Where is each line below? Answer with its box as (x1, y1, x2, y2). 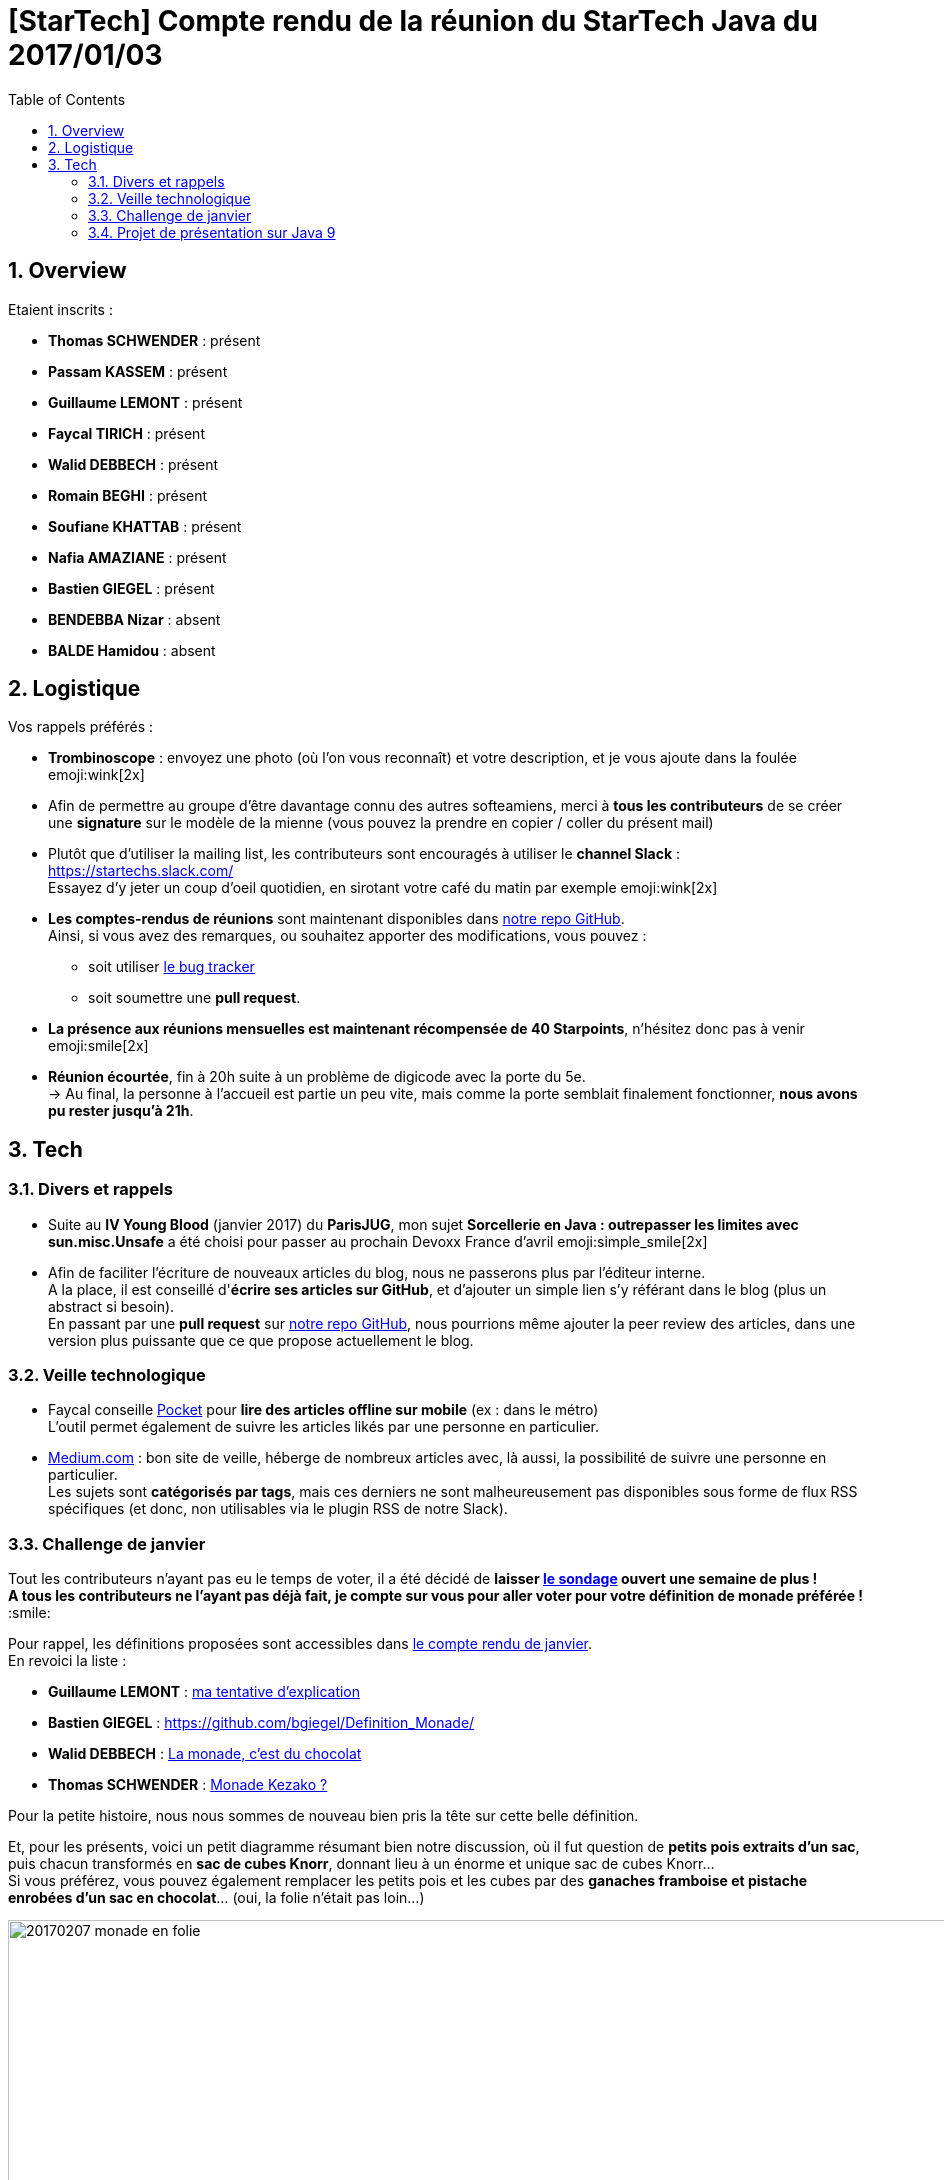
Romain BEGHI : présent (48, 486, 208, 504)
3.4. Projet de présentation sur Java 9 (88, 223, 336, 241)
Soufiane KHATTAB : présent (48, 517, 242, 535)
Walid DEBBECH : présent (48, 455, 219, 473)
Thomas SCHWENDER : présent (48, 331, 261, 349)
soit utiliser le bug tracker (88, 958, 255, 976)
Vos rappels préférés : (8, 718, 154, 736)
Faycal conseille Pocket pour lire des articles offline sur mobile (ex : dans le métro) (48, 1401, 599, 1419)
